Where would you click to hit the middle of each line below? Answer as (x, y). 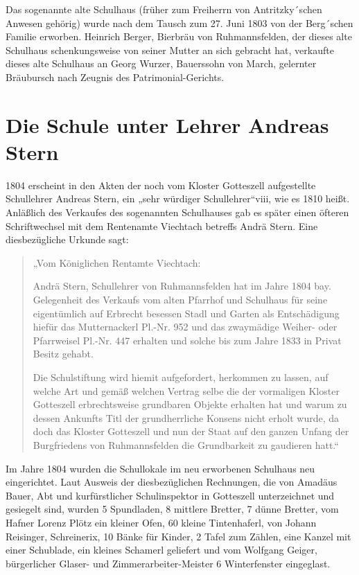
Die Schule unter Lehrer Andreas (167, 124)
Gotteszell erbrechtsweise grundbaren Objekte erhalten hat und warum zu (190, 404)
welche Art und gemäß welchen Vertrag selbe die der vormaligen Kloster (186, 390)
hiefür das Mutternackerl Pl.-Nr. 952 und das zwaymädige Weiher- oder (185, 327)
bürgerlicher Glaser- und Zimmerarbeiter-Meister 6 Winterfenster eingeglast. (168, 563)
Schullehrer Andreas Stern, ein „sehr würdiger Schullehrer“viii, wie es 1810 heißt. (178, 198)
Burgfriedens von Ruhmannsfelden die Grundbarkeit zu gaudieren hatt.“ (186, 444)
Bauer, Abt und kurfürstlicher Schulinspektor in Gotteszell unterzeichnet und (170, 495)
